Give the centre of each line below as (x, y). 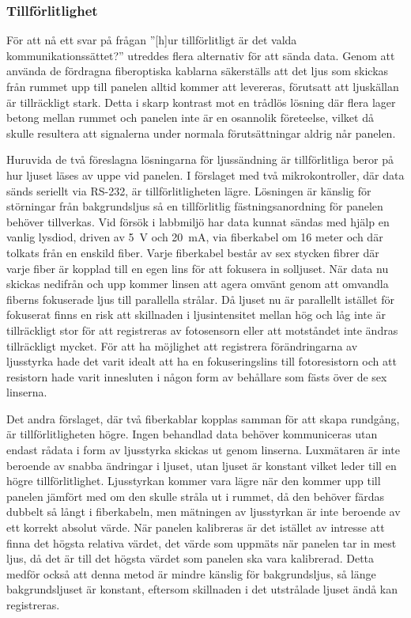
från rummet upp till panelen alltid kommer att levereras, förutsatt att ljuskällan (203, 86)
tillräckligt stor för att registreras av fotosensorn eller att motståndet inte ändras (202, 330)
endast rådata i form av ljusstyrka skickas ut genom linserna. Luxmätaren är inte (203, 450)
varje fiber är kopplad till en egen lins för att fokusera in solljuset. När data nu (198, 268)
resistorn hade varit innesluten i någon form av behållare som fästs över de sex (197, 376)
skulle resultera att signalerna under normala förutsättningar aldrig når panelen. (201, 133)
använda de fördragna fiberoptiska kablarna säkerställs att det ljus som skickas (198, 71)
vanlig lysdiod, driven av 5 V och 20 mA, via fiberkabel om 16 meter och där (195, 237)
